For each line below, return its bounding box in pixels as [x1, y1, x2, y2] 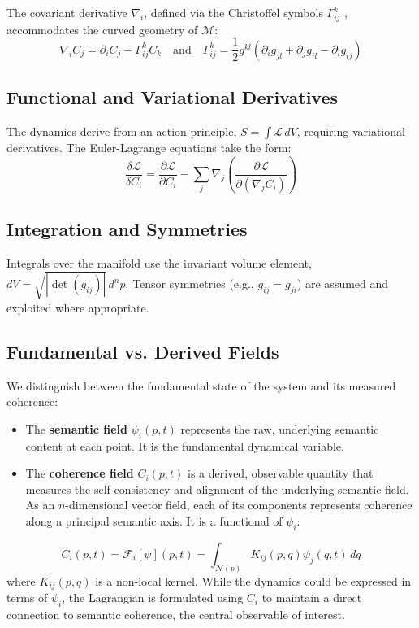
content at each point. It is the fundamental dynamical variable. [25, 437, 344, 454]
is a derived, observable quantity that [188, 464, 374, 482]
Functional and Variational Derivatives [6, 85, 339, 110]
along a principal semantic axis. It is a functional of [25, 512, 283, 530]
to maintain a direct [261, 589, 362, 606]
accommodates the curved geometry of [6, 20, 198, 37]
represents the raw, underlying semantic [180, 420, 379, 437]
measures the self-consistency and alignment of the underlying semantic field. [25, 480, 409, 497]
